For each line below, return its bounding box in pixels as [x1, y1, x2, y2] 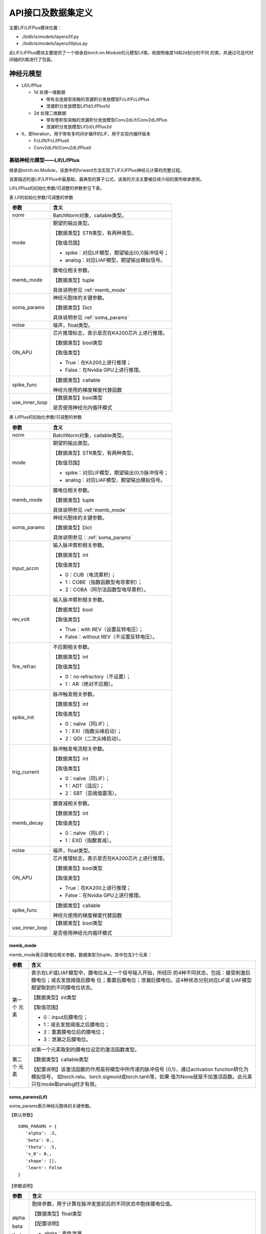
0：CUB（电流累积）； [65, 571, 116, 578]
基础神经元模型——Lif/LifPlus [9, 157, 80, 164]
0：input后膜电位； [43, 1014, 88, 1021]
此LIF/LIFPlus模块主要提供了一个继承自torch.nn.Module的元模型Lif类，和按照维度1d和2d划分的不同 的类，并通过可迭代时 [9, 49, 254, 55]
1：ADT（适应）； [65, 782, 105, 789]
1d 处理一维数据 [33, 89, 66, 95]
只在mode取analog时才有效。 [31, 1081, 100, 1088]
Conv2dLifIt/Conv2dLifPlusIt [33, 145, 92, 151]
